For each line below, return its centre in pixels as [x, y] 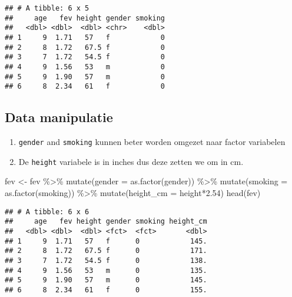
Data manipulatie [59, 117]
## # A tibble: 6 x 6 [47, 212]
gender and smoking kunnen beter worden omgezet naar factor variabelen [152, 142]
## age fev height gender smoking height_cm [106, 222]
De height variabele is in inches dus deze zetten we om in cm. [131, 161]
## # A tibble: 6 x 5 [47, 8]
